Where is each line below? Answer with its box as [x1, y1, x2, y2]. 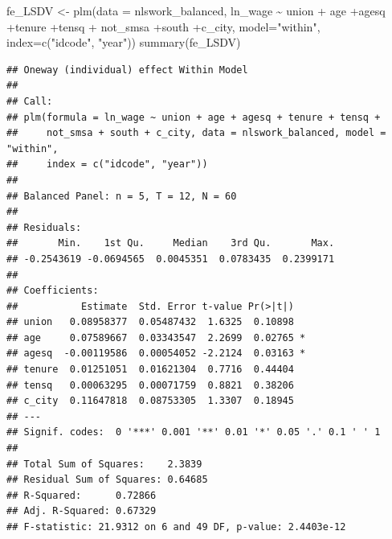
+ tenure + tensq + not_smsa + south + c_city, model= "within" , [6, 18, 321, 35]
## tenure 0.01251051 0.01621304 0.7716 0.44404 [6, 364, 294, 376]
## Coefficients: [6, 285, 99, 297]
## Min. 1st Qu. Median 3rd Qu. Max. [6, 237, 335, 249]
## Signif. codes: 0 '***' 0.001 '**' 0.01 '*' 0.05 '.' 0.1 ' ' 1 [6, 426, 381, 438]
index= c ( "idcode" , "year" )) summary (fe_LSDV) [6, 34, 241, 51]
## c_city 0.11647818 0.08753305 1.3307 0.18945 [6, 395, 294, 407]
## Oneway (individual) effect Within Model [6, 64, 248, 76]
